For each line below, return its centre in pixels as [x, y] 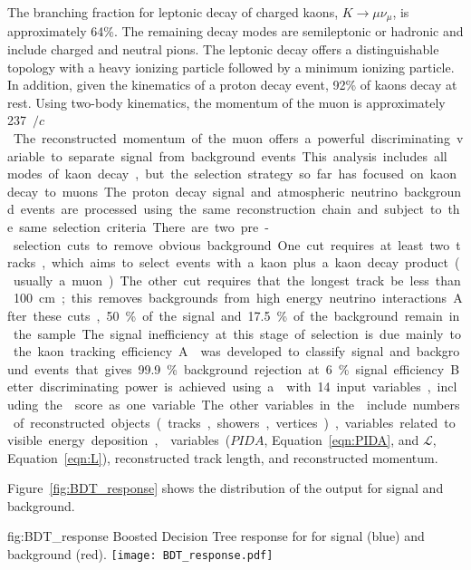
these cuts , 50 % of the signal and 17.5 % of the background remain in [246, 315]
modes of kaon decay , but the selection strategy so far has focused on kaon [232, 174]
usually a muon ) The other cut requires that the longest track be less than [237, 280]
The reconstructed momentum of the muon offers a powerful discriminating [231, 138]
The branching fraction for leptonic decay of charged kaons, [173, 12]
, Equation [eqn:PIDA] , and [341, 440]
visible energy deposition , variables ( [119, 440]
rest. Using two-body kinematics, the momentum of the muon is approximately [226, 102]
